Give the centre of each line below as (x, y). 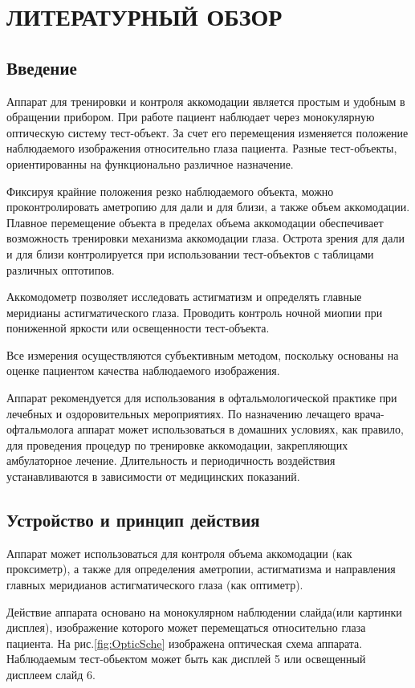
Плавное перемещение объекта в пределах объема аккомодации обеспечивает (195, 222)
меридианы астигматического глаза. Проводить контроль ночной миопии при (195, 312)
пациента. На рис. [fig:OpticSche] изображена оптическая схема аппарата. (185, 643)
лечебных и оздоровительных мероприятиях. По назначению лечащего (179, 413)
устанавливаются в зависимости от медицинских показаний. (153, 476)
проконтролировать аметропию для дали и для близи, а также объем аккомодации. (208, 207)
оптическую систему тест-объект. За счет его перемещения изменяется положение (207, 132)
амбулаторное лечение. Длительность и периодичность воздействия (171, 460)
